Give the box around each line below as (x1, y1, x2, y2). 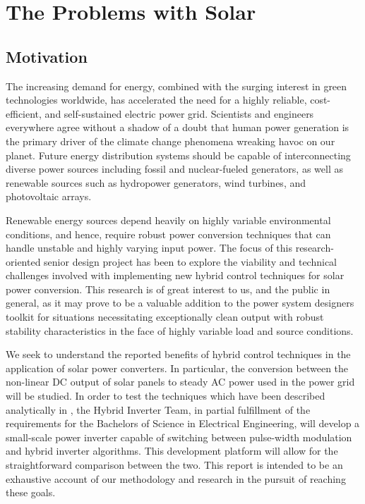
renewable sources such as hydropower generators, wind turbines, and (6, 175, 306, 190)
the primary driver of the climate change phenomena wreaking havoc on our (6, 133, 335, 148)
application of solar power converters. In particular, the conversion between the (6, 360, 349, 375)
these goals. (6, 485, 56, 500)
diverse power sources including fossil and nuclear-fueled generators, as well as (6, 161, 343, 176)
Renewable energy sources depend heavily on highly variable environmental (6, 212, 331, 227)
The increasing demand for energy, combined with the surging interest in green (6, 78, 347, 93)
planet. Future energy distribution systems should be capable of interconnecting (6, 147, 351, 162)
